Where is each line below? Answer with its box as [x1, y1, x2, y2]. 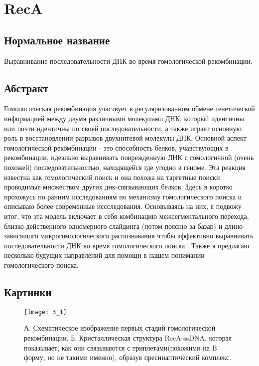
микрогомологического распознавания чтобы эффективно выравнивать [40, 230, 254, 241]
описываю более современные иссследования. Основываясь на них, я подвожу [4, 201, 242, 211]
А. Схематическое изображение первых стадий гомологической [24, 323, 216, 333]
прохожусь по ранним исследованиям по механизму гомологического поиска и [4, 191, 242, 201]
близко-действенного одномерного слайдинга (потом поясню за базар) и [4, 220, 223, 231]
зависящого [4, 230, 38, 241]
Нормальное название [4, 32, 110, 47]
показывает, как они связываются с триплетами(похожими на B [24, 342, 217, 353]
